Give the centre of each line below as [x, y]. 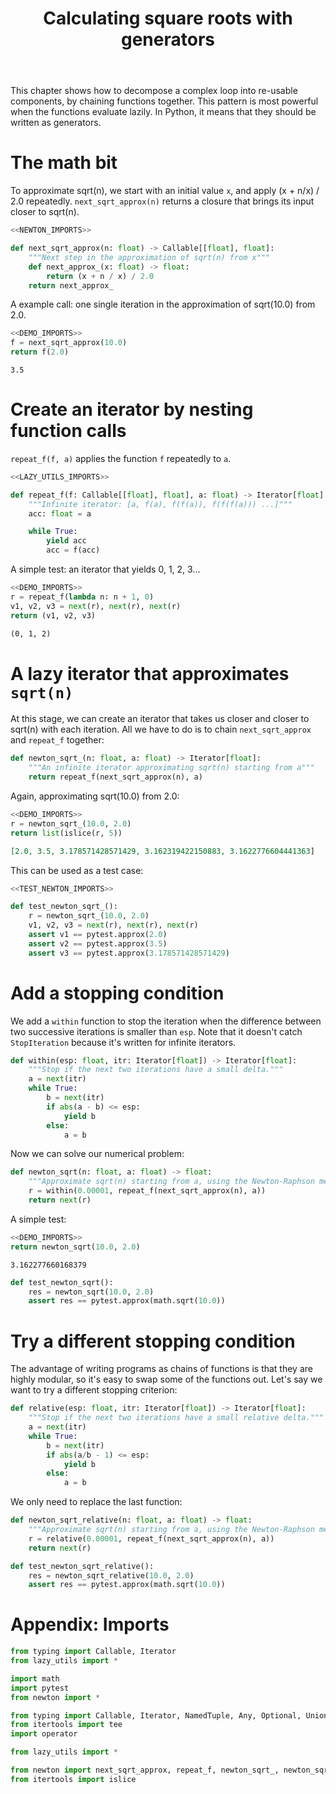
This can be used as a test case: [77, 870]
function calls [68, 431]
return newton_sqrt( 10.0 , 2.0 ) [75, 1247]
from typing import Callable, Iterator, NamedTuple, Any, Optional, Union [169, 1715]
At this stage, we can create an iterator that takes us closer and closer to [160, 719]
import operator [44, 1734]
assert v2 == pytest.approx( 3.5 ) [98, 943]
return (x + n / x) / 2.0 [100, 276]
